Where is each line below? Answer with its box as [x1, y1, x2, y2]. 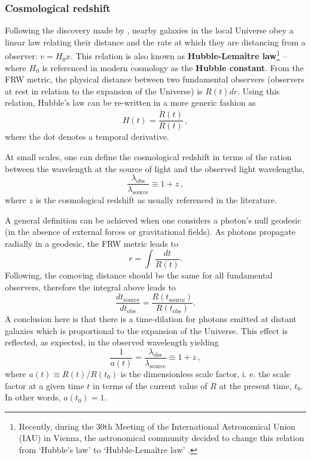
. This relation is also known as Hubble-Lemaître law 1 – [71, 48, 287, 62]
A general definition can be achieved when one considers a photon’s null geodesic [5, 213, 301, 226]
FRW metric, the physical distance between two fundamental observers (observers [5, 73, 304, 85]
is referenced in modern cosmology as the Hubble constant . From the [42, 61, 304, 74]
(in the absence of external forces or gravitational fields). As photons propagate [5, 225, 295, 238]
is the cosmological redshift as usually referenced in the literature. [35, 193, 277, 206]
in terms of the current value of [93, 379, 208, 391]
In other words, [5, 391, 61, 403]
